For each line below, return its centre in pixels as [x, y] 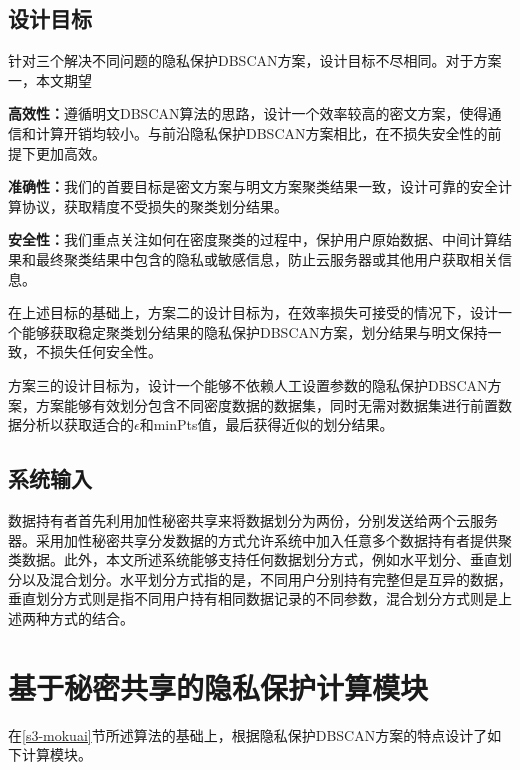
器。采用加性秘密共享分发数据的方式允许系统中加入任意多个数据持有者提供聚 [260, 539]
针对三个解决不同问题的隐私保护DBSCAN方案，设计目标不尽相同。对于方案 [255, 60]
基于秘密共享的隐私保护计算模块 [218, 686]
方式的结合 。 [91, 617]
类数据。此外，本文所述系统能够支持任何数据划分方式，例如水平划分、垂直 [253, 559]
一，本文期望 [50, 79]
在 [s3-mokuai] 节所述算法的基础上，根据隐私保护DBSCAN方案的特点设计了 [248, 734]
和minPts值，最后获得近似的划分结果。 [266, 424]
